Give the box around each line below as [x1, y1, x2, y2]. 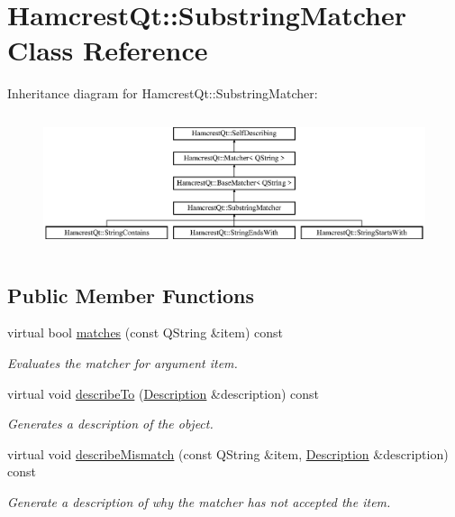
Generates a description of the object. [7, 414, 214, 433]
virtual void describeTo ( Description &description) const [7, 383, 320, 402]
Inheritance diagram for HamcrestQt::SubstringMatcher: [7, 84, 318, 103]
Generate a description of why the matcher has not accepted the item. [7, 493, 391, 512]
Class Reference [7, 32, 208, 69]
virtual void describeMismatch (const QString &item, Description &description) [7, 444, 449, 463]
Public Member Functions [7, 281, 254, 309]
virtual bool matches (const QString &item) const [7, 323, 283, 342]
